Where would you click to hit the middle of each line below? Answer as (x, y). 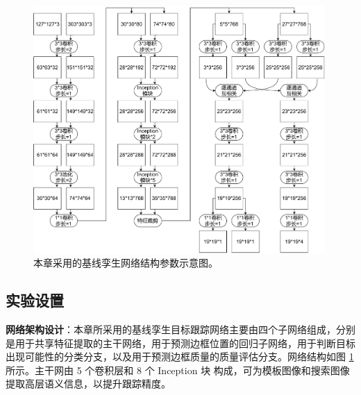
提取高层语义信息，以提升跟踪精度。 (88, 384)
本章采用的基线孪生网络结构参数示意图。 (126, 263)
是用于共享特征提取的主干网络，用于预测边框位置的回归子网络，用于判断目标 (180, 343)
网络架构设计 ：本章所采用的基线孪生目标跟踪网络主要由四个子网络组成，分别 (180, 329)
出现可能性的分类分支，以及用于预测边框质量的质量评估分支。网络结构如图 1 (180, 356)
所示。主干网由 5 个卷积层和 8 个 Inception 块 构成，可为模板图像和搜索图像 (178, 370)
